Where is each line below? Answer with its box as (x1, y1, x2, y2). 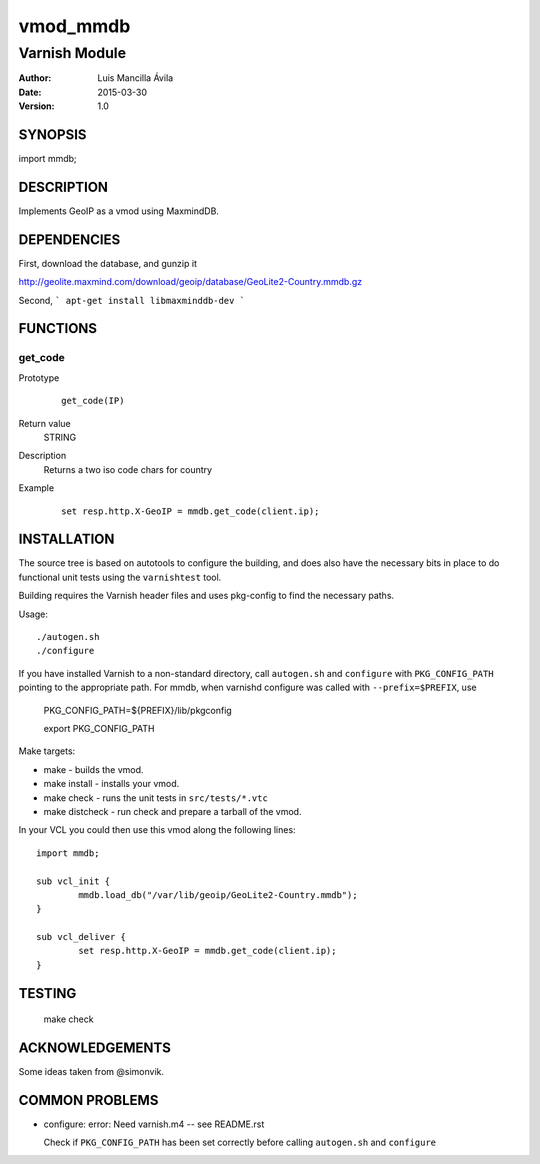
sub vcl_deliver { (36, 931, 127, 943)
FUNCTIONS (18, 320, 98, 337)
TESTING (18, 985, 77, 1002)
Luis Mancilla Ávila (97, 72, 174, 84)
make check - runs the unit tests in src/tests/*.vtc (43, 791, 269, 804)
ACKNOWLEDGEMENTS (18, 1040, 172, 1057)
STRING (43, 431, 77, 443)
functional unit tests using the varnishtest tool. (18, 571, 222, 583)
